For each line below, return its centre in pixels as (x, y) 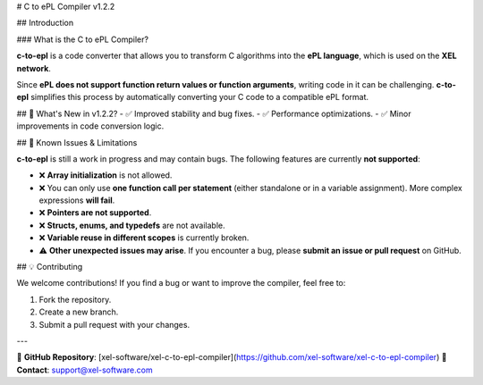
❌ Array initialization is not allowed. (106, 175)
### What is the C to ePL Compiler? (83, 39)
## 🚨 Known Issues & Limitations (77, 142)
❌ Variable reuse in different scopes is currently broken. (144, 238)
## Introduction (45, 23)
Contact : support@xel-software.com (85, 370)
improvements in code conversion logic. (90, 126)
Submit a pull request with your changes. (114, 324)
